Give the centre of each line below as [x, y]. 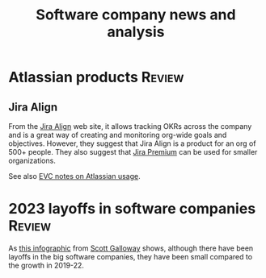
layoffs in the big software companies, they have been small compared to [131, 256]
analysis [136, 32]
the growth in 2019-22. [46, 265]
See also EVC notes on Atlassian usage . [74, 176]
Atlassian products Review [96, 77]
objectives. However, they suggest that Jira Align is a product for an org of [132, 143]
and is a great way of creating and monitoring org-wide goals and [118, 135]
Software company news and [136, 15]
